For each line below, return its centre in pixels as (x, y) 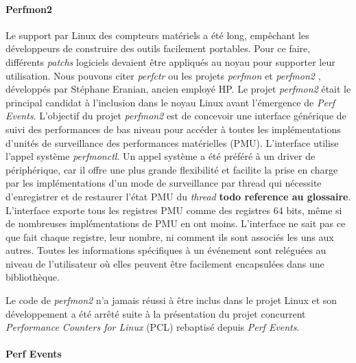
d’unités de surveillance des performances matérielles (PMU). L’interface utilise (172, 142)
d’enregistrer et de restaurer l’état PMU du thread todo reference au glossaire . (178, 196)
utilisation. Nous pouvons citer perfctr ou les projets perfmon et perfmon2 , (163, 75)
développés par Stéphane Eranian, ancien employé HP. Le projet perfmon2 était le (178, 89)
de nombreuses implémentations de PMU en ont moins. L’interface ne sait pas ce (176, 223)
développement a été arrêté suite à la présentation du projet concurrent (156, 313)
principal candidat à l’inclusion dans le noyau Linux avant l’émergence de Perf (170, 102)
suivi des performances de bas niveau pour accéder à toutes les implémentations (173, 129)
